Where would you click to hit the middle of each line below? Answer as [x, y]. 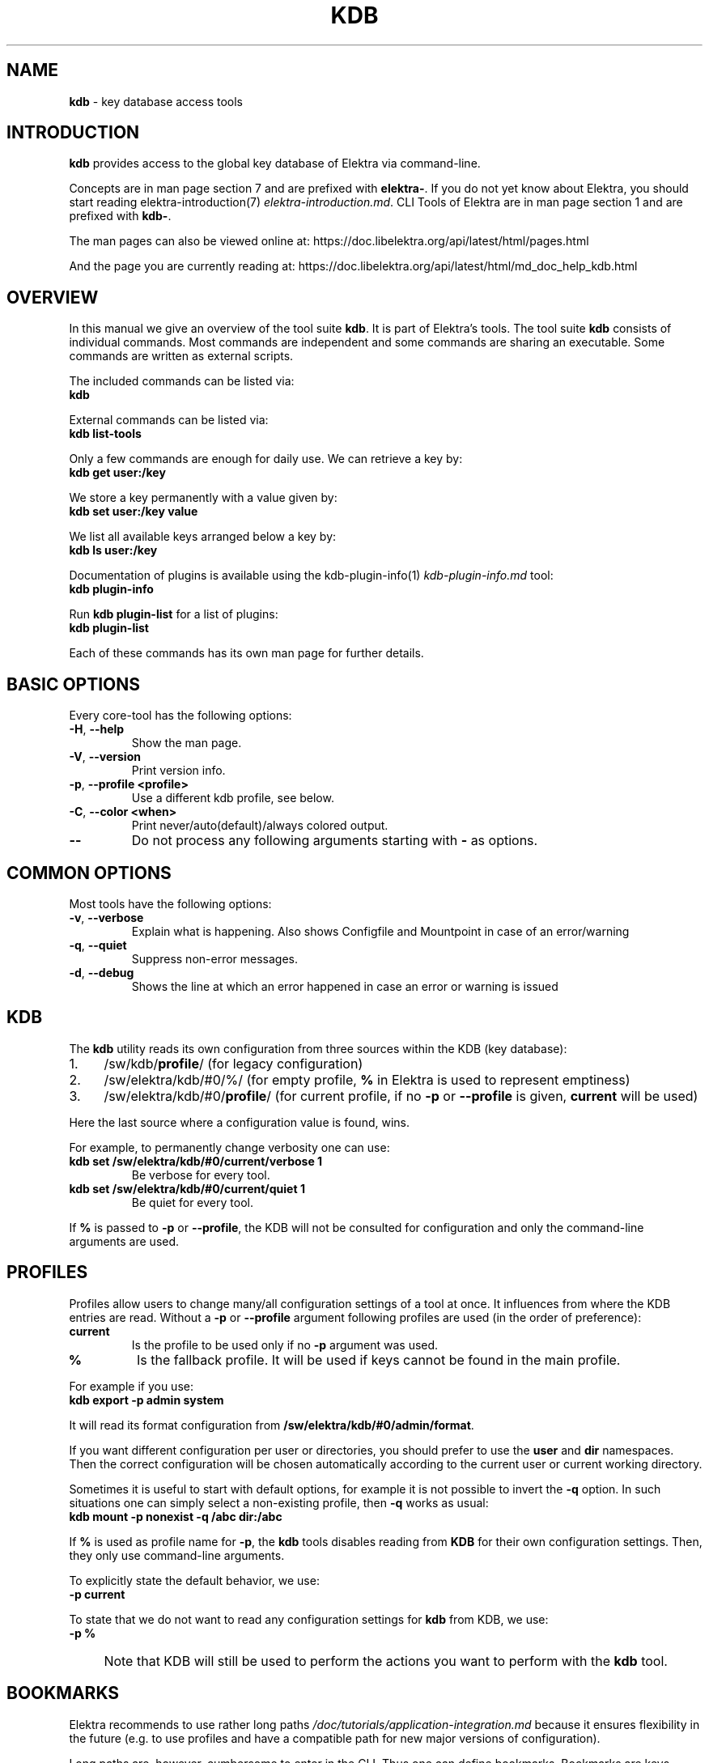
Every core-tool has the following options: [180, 716]
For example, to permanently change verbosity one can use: [229, 1147]
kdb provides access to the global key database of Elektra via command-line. [275, 164]
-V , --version [105, 757]
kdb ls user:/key [113, 550]
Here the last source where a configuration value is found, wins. [239, 1122]
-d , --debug [102, 972]
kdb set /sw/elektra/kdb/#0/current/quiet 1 [187, 1188]
